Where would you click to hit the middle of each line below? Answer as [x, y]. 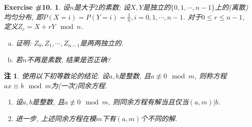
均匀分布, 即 [24, 16]
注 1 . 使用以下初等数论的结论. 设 [57, 76]
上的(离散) [232, 7]
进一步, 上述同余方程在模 [56, 118]
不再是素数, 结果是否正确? [69, 59]
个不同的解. [159, 118]
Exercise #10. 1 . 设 [37, 7]
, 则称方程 [211, 76]
